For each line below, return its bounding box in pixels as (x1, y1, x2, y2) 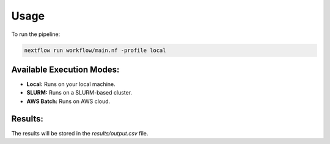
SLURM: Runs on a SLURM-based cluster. (26, 89, 133, 96)
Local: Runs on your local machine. (26, 81, 116, 88)
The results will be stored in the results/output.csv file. (11, 129, 148, 137)
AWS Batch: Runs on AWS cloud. (26, 98, 111, 105)
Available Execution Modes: (11, 64, 120, 74)
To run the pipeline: (11, 31, 61, 38)
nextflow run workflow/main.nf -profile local (24, 46, 166, 54)
